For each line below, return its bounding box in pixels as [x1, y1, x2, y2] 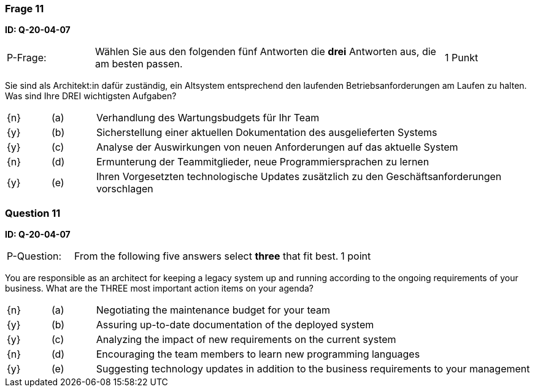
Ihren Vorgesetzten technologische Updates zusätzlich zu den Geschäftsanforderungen [96, 170, 502, 183]
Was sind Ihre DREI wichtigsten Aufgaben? [5, 91, 177, 102]
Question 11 [5, 206, 61, 219]
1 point [341, 250, 371, 263]
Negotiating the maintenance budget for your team [96, 304, 330, 317]
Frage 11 [5, 2, 44, 15]
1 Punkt [444, 51, 479, 64]
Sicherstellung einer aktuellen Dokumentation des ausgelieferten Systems [96, 126, 437, 139]
